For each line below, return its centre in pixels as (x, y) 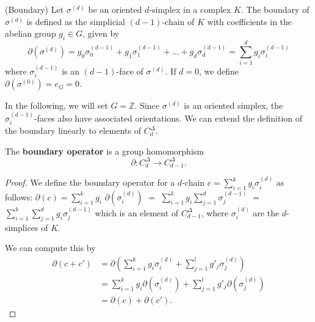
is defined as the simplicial (76, 21)
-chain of (178, 21)
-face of (130, 71)
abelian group (31, 33)
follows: (19, 196)
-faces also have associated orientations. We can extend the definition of (168, 118)
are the (266, 212)
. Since (147, 105)
